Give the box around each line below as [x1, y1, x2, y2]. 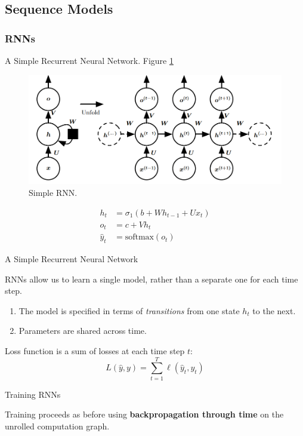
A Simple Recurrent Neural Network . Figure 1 [5, 54, 174, 66]
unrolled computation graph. [5, 419, 110, 432]
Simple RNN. [29, 186, 78, 199]
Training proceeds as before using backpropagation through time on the [5, 408, 284, 420]
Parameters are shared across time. [18, 324, 147, 337]
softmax [125, 233, 154, 242]
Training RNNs [5, 388, 61, 400]
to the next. [252, 304, 296, 317]
